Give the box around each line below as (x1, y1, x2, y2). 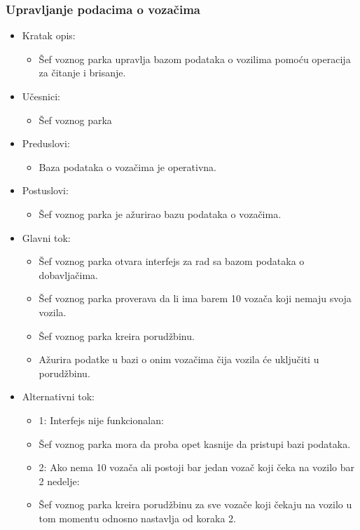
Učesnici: (22, 89, 60, 103)
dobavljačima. (39, 267, 98, 282)
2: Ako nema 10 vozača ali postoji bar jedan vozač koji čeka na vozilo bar (39, 460, 355, 475)
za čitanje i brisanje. (39, 65, 126, 80)
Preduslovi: (22, 136, 70, 151)
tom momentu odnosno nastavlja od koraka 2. (39, 510, 236, 525)
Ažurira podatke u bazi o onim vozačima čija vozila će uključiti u (39, 352, 319, 367)
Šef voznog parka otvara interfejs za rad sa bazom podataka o (39, 254, 305, 269)
